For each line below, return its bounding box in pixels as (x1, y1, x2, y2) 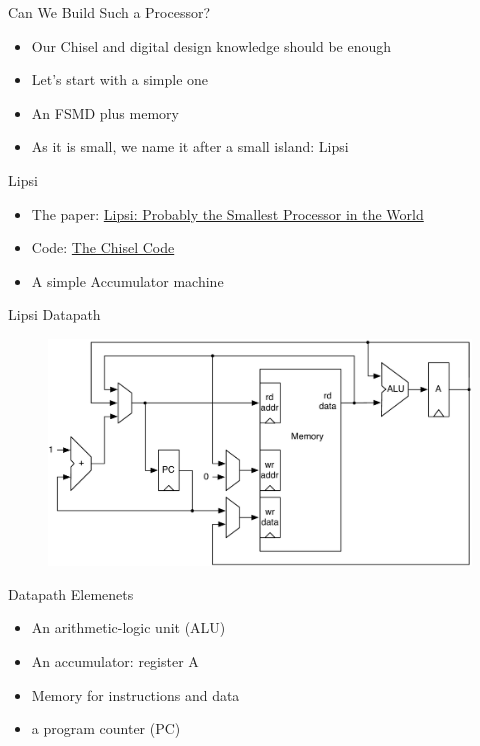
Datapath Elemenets (8, 583, 134, 604)
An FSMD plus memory (31, 102, 179, 123)
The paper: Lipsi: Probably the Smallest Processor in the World (31, 203, 424, 224)
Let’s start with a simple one (31, 69, 209, 90)
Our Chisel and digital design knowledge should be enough (31, 35, 392, 56)
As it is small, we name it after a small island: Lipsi (31, 136, 349, 157)
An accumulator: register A (31, 651, 199, 672)
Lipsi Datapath (8, 304, 101, 325)
